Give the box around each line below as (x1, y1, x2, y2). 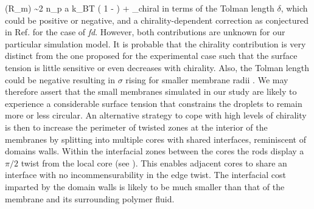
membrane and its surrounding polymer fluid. (5, 192, 175, 205)
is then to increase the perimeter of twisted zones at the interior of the (5, 120, 268, 133)
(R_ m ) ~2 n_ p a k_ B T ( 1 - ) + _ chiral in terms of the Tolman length (5, 2, 274, 14)
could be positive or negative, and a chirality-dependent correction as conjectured (5, 13, 309, 26)
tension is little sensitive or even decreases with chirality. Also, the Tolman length (5, 61, 309, 74)
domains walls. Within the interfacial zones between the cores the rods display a (5, 145, 304, 157)
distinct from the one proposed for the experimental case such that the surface (5, 49, 298, 62)
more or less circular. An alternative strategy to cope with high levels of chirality (5, 109, 307, 122)
